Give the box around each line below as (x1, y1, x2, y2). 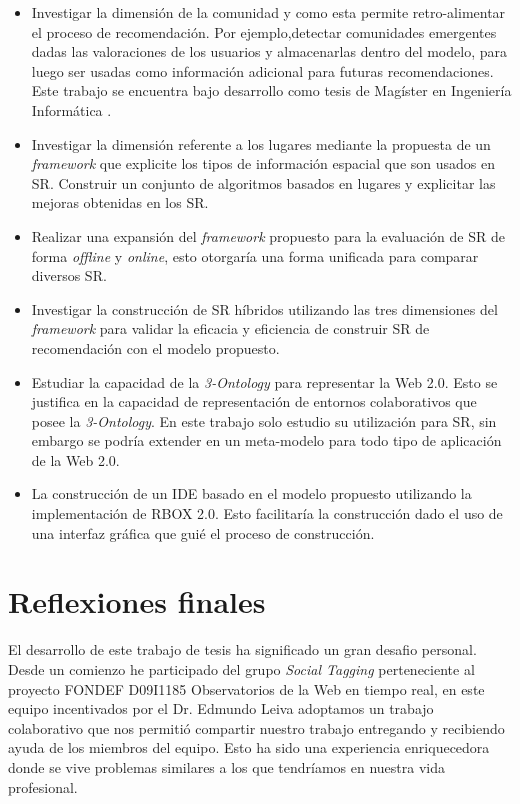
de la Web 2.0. (31, 449, 120, 470)
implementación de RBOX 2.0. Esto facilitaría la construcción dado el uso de (31, 503, 503, 524)
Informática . (31, 99, 112, 120)
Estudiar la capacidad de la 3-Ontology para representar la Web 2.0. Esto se (31, 371, 498, 392)
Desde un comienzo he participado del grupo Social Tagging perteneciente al (8, 658, 475, 679)
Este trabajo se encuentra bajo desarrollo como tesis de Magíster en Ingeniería (31, 80, 512, 101)
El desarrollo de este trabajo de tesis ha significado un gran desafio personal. (8, 639, 477, 660)
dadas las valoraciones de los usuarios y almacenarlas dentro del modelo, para (31, 41, 507, 62)
